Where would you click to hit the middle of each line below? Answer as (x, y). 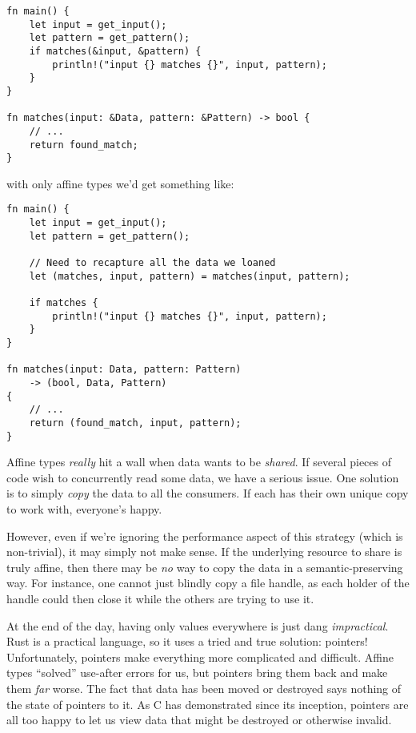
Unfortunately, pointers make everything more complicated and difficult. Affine (200, 656)
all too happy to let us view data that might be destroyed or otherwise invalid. (199, 720)
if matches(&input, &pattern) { (115, 51)
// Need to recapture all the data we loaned (152, 263)
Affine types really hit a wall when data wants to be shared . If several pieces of (199, 462)
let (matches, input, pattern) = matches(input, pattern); (190, 276)
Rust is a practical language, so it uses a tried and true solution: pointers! (187, 641)
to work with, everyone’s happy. (84, 509)
